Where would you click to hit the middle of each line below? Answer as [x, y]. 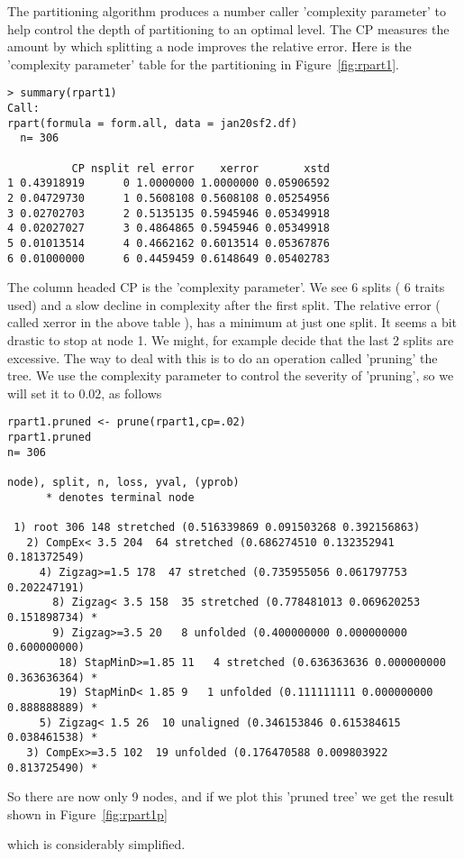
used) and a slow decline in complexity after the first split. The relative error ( [224, 304]
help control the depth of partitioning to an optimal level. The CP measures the [228, 28]
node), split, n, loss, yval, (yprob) [123, 483]
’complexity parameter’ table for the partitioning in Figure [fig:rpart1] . [203, 64]
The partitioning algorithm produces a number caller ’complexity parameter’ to [227, 11]
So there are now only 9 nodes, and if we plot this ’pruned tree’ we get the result [231, 796]
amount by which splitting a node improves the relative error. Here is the [209, 46]
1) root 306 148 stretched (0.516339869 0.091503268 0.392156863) [217, 527]
